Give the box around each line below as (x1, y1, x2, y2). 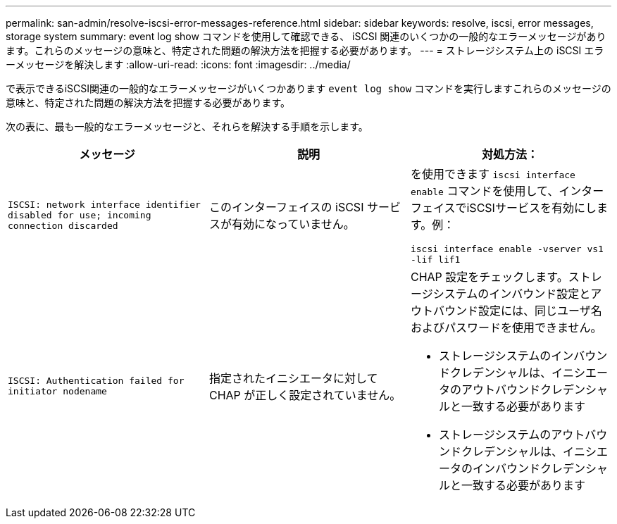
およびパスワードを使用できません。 (410, 320, 602, 335)
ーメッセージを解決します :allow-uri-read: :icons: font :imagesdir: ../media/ (6, 58, 351, 70)
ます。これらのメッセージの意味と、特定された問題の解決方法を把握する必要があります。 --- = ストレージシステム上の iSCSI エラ (6, 44, 604, 56)
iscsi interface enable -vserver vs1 (410, 244, 604, 254)
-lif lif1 (410, 254, 461, 265)
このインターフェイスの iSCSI (208, 200, 364, 214)
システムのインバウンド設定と (432, 287, 591, 301)
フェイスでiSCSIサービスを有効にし (410, 201, 597, 215)
